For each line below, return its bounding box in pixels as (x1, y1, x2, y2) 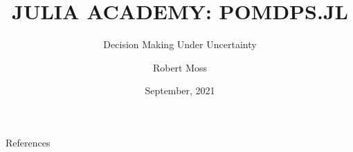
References (6, 135, 51, 149)
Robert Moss (152, 60, 208, 74)
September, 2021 (145, 83, 215, 98)
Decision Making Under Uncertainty (103, 37, 257, 52)
